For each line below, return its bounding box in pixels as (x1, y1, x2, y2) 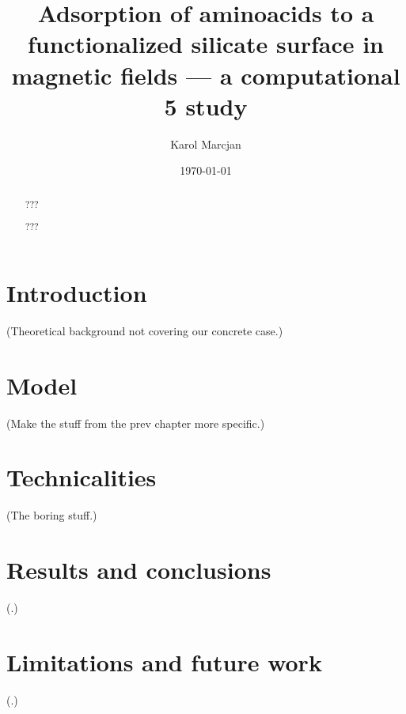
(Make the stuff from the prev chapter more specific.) (6, 414, 265, 431)
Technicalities (6, 461, 157, 493)
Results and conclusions (6, 553, 271, 586)
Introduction (6, 276, 147, 308)
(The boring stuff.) (6, 507, 97, 523)
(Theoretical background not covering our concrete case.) (6, 322, 283, 338)
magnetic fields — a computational (11, 59, 400, 91)
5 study (164, 89, 248, 122)
